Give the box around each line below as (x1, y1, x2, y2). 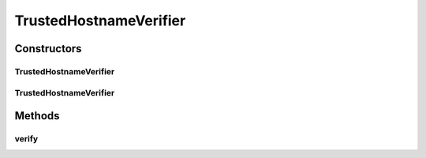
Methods (14, 109, 60, 122)
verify (14, 134, 39, 145)
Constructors (14, 42, 82, 55)
